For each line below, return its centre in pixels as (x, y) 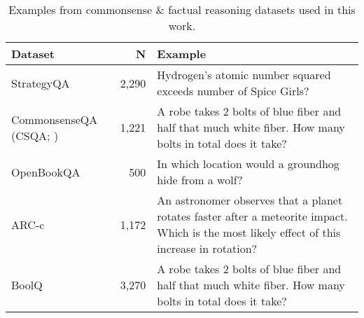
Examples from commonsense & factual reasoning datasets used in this (182, 9)
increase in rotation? (207, 248)
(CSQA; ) (35, 135)
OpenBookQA (46, 172)
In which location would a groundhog (248, 164)
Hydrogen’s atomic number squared (244, 75)
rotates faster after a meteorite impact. (252, 216)
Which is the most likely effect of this (249, 232)
